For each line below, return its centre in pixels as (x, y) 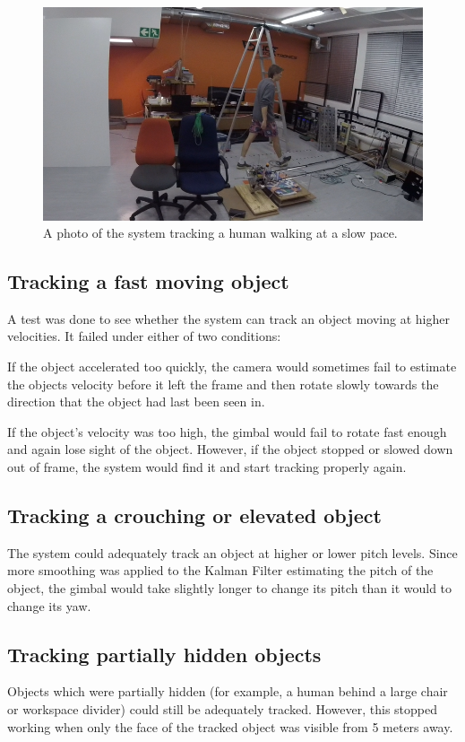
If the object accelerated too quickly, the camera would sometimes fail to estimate (232, 367)
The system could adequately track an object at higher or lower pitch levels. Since (232, 552)
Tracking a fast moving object (148, 281)
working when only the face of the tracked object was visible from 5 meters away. (230, 726)
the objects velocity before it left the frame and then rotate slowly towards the (223, 384)
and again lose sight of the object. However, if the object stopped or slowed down (230, 449)
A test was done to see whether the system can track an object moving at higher (228, 318)
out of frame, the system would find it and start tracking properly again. (207, 467)
